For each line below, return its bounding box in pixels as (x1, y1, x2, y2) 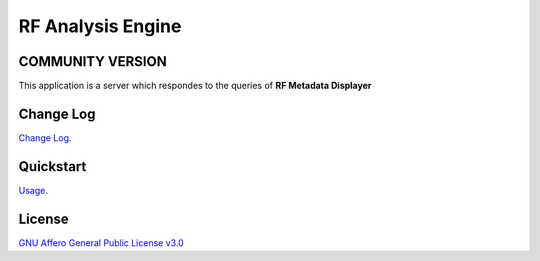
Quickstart (18, 158, 87, 175)
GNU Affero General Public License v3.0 (18, 236, 184, 249)
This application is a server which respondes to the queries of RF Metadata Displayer (18, 80, 372, 92)
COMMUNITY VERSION (18, 53, 167, 70)
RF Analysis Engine (18, 15, 182, 37)
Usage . (18, 184, 49, 196)
